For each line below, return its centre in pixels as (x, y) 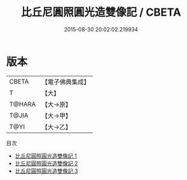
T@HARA (23, 104)
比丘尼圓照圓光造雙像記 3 (46, 171)
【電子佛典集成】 (66, 82)
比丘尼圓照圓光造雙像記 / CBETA (101, 12)
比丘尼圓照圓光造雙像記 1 (46, 156)
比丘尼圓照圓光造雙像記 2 (46, 163)
